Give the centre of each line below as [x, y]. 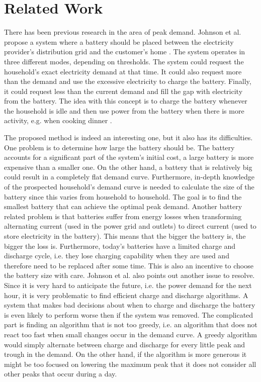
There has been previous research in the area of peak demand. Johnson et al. [123, 32]
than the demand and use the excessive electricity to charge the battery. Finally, [128, 81]
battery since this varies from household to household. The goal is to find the [123, 196]
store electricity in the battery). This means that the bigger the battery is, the [125, 236]
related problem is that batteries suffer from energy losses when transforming [123, 216]
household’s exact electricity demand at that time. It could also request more [123, 71]
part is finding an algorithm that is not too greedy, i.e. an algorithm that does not [131, 324]
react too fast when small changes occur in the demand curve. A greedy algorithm [130, 334]
